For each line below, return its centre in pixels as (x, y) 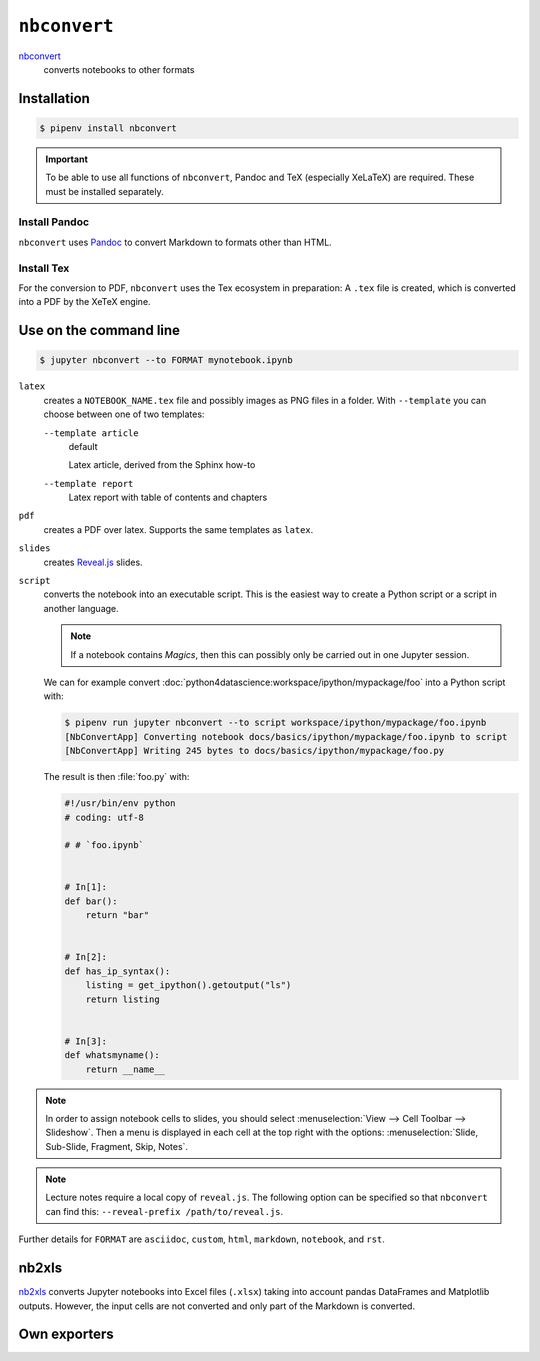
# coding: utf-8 (104, 817)
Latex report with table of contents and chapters (168, 497)
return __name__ (125, 1069)
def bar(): (91, 901)
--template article (91, 433)
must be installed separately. (104, 191)
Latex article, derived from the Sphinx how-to (162, 465)
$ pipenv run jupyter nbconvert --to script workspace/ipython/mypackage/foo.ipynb (275, 723)
